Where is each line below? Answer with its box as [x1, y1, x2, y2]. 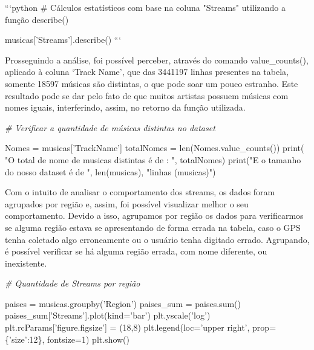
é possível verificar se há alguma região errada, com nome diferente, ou [5, 245, 267, 258]
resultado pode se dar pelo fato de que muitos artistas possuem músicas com [5, 89, 289, 102]
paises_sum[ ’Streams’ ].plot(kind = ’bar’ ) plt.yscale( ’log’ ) [5, 309, 211, 322]
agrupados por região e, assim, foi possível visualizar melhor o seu [5, 197, 249, 210]
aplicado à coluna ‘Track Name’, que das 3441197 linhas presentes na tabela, [5, 65, 289, 78]
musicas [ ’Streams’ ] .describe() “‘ [5, 33, 122, 46]
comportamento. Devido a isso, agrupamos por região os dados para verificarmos [5, 209, 304, 222]
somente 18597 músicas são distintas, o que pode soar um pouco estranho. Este [5, 77, 298, 89]
